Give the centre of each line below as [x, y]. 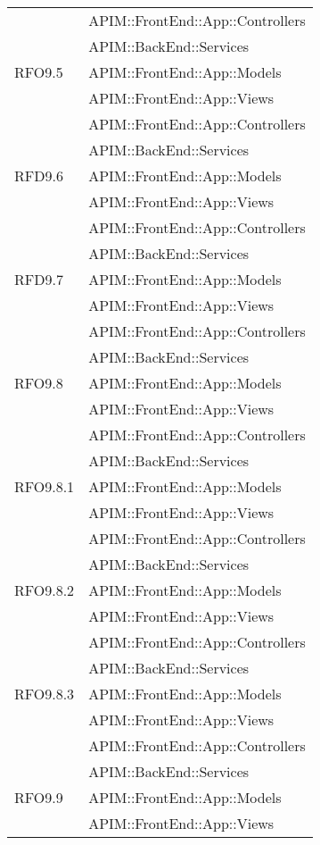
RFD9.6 [39, 176]
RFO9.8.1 [45, 486]
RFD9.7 [39, 279]
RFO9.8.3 [45, 694]
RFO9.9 [39, 797]
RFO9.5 [39, 72]
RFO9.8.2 [45, 590]
